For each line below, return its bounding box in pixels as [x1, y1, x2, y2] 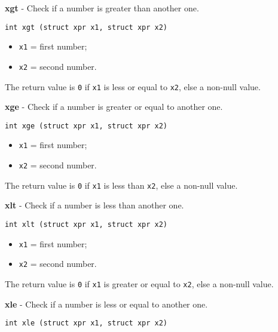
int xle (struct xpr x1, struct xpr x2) [5, 319, 168, 328]
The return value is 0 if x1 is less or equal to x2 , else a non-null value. [5, 80, 261, 93]
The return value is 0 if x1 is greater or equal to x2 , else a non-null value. [5, 278, 274, 290]
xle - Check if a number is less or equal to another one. [5, 297, 208, 310]
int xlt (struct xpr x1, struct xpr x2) [5, 220, 168, 229]
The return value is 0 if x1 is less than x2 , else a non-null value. [5, 179, 238, 191]
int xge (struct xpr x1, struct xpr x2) [5, 121, 168, 130]
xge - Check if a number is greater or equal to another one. [5, 100, 223, 113]
